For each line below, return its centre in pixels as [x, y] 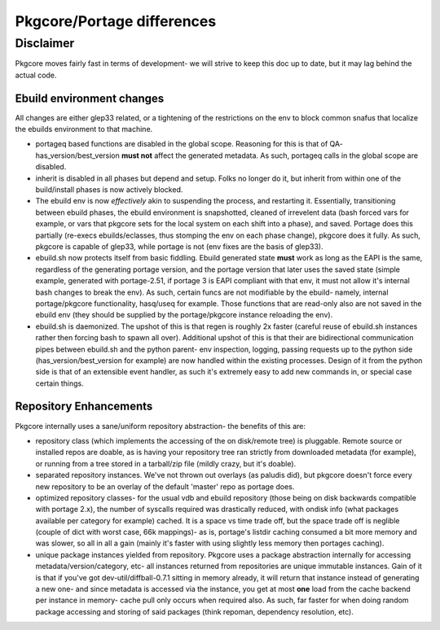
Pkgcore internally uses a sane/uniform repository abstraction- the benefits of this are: [160, 426]
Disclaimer [45, 43]
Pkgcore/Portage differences [116, 21]
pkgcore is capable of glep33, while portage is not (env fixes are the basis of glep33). [179, 246]
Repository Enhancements [84, 407]
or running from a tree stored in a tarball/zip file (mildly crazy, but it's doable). [166, 463]
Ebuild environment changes [90, 98]
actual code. [36, 75]
